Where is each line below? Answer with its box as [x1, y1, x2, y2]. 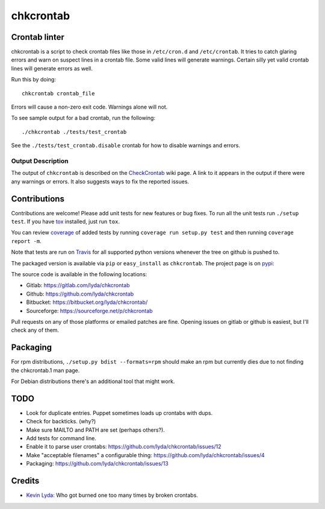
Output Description [11, 157, 69, 165]
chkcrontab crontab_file [22, 90, 95, 96]
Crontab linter [11, 32, 64, 42]
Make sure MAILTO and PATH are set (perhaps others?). [26, 426, 165, 434]
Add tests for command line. [26, 435, 96, 442]
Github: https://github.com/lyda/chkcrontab [26, 290, 134, 297]
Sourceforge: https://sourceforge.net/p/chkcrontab [26, 307, 153, 314]
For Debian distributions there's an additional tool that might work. [11, 378, 175, 385]
